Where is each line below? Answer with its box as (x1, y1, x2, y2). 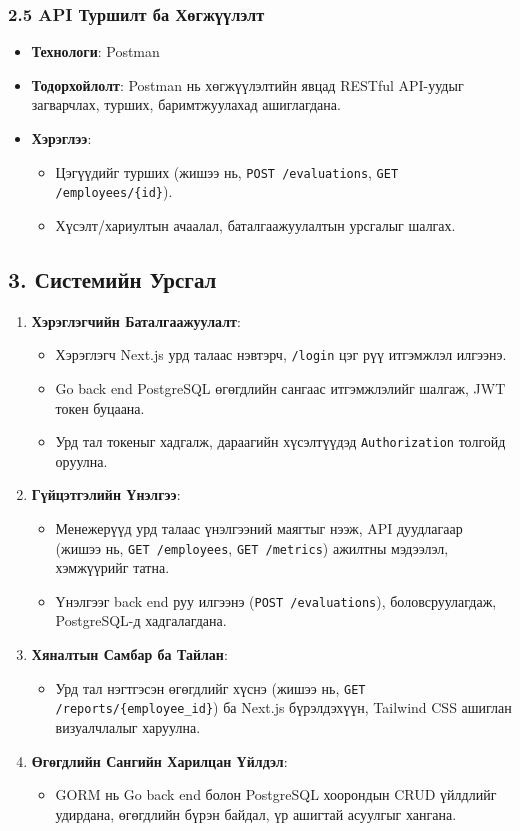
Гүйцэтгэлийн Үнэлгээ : (31, 484, 181, 505)
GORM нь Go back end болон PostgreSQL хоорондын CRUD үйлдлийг (55, 784, 497, 805)
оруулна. (55, 450, 108, 471)
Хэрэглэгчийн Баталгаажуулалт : (31, 310, 241, 331)
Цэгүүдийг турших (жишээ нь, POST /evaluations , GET (55, 161, 399, 182)
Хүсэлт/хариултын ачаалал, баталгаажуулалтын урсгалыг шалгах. (55, 214, 456, 235)
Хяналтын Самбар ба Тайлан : (31, 644, 228, 665)
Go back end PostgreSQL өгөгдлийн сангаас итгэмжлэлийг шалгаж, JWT (55, 377, 506, 398)
